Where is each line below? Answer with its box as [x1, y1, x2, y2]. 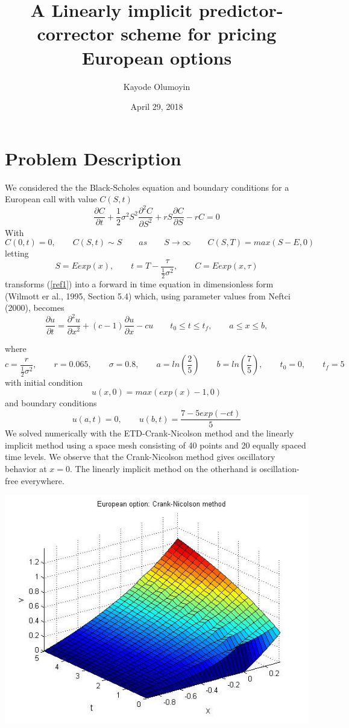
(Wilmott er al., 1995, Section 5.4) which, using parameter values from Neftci [5, 289, 291, 302]
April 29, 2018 [130, 100, 183, 113]
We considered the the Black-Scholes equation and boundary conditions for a [5, 180, 289, 193]
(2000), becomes [5, 301, 64, 314]
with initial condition [5, 375, 83, 388]
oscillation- [259, 462, 300, 474]
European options [81, 45, 232, 69]
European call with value [5, 193, 97, 205]
